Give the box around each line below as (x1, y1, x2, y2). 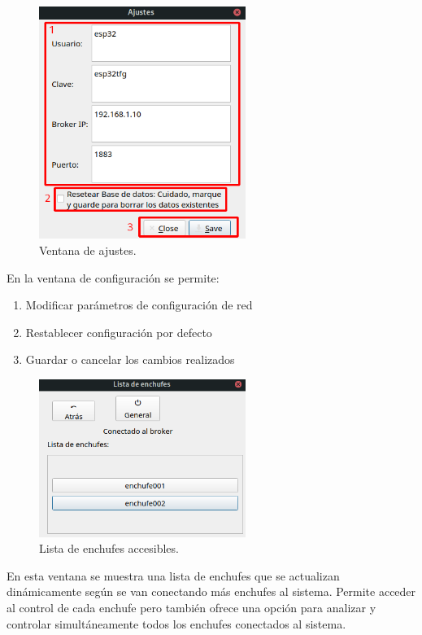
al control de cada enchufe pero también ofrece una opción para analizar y (7, 599, 376, 616)
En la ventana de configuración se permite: (7, 269, 220, 286)
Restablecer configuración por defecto (25, 323, 212, 340)
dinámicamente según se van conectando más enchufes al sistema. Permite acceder (7, 583, 416, 600)
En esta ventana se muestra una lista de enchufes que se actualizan (7, 567, 340, 584)
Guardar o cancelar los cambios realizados (25, 351, 235, 368)
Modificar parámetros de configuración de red (25, 296, 253, 313)
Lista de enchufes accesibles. (39, 540, 179, 557)
